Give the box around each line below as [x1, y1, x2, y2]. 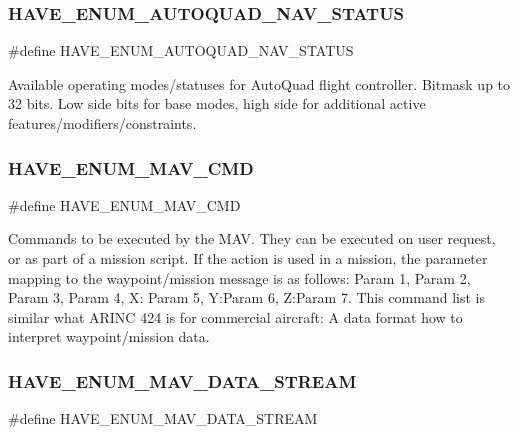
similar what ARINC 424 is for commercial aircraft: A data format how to [8, 306, 463, 327]
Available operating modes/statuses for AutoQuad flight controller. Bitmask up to [8, 73, 511, 94]
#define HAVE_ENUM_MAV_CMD [8, 194, 241, 215]
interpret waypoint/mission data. [8, 326, 210, 347]
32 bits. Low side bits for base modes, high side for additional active [8, 93, 426, 114]
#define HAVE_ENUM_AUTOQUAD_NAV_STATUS [8, 40, 354, 61]
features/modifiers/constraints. [8, 113, 197, 133]
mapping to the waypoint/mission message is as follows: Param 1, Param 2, [8, 267, 471, 288]
